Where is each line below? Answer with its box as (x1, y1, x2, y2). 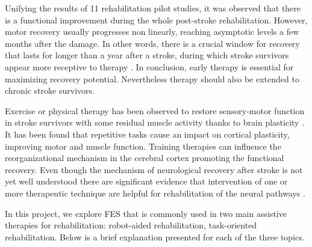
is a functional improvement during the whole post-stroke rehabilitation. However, (5, 13, 308, 26)
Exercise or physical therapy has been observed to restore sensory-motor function (5, 104, 305, 117)
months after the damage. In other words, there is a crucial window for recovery (5, 37, 300, 49)
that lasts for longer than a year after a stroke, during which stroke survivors (5, 49, 289, 61)
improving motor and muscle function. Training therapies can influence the (5, 139, 281, 152)
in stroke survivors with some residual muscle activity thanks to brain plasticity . (5, 116, 305, 129)
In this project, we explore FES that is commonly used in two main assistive (5, 207, 287, 219)
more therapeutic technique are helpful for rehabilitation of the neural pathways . (5, 186, 305, 199)
